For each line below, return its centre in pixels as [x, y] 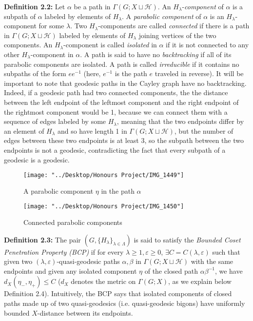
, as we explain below [200, 281]
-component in [52, 54]
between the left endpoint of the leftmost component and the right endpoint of [121, 102]
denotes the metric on [103, 281]
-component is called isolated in [110, 45]
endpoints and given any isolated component [70, 271]
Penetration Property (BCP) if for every [64, 251]
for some [51, 26]
